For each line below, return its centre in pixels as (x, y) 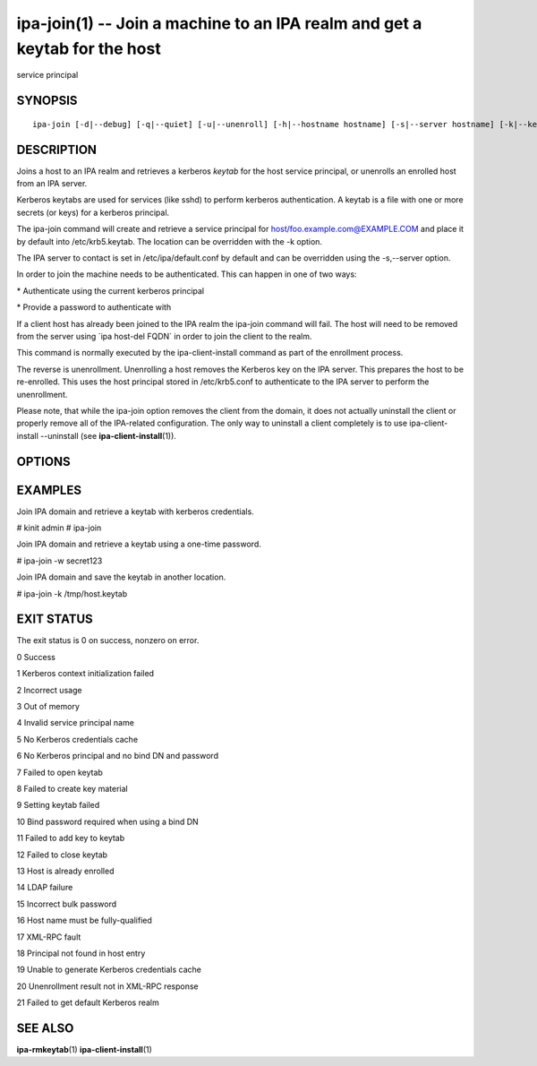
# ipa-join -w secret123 (60, 561)
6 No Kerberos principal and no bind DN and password (118, 756)
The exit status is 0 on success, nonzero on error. (108, 640)
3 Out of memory (48, 707)
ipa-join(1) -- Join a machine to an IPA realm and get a (219, 23)
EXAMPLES (49, 490)
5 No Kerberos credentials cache (77, 739)
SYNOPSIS (47, 101)
